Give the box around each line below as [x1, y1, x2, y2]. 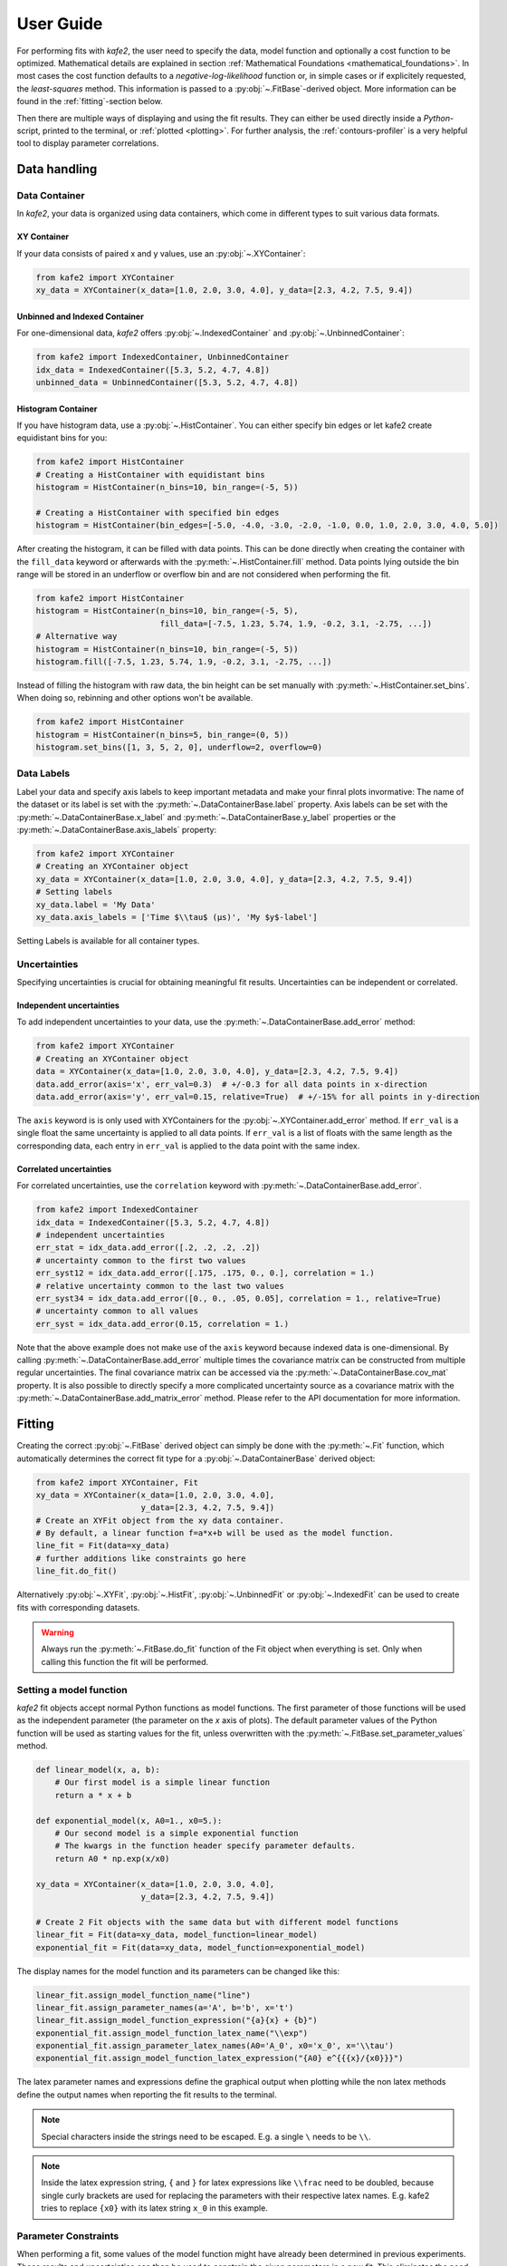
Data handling [16, 161, 98, 177]
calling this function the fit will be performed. [41, 1656, 209, 1667]
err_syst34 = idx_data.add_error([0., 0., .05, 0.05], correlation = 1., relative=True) [35, 1293, 443, 1303]
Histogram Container [16, 403, 98, 414]
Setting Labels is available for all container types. [16, 934, 200, 946]
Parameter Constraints [16, 2230, 120, 2242]
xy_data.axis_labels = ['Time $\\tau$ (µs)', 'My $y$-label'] [35, 912, 318, 922]
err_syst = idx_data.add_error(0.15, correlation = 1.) [35, 1319, 290, 1329]
